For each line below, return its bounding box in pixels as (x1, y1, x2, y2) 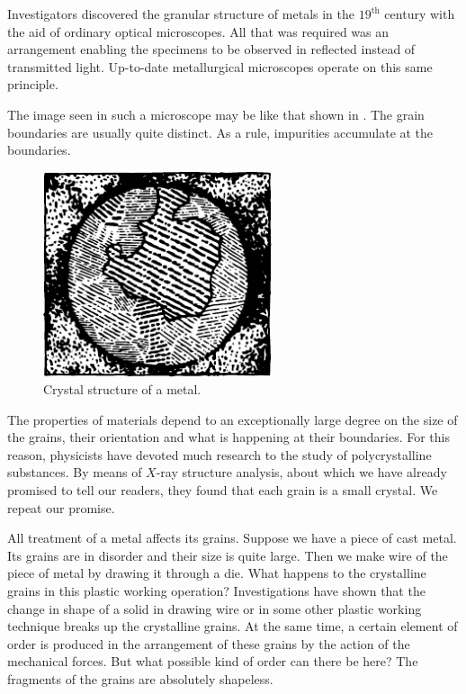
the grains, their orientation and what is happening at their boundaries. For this (7, 428, 450, 446)
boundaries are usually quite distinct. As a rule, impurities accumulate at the (7, 122, 434, 141)
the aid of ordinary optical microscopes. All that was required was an (7, 22, 390, 41)
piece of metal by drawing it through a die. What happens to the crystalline (7, 563, 426, 582)
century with (384, 5, 455, 23)
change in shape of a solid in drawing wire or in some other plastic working (7, 599, 422, 617)
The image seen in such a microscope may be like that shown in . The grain (7, 104, 425, 123)
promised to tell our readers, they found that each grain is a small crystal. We (7, 481, 438, 500)
